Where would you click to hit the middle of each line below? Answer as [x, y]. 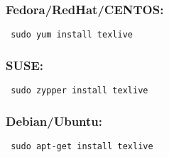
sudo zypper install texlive [80, 91]
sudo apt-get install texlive [82, 146]
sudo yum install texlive [72, 35]
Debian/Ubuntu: [54, 121]
